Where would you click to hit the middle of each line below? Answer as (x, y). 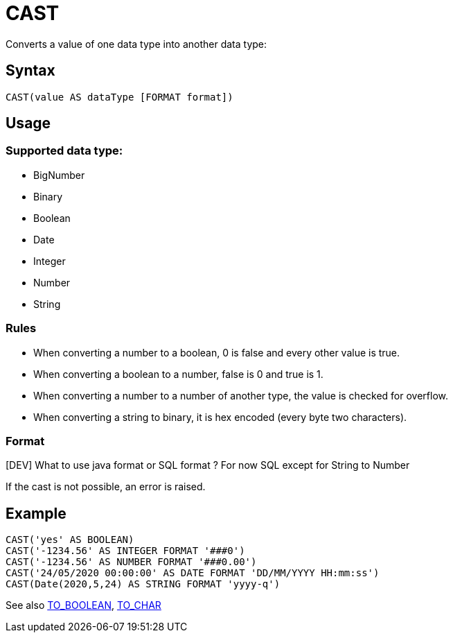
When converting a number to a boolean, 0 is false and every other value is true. (217, 352)
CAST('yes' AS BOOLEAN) (70, 540)
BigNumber (59, 175)
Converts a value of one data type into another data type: (136, 44)
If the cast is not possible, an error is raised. (106, 487)
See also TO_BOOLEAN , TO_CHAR (83, 605)
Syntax (30, 71)
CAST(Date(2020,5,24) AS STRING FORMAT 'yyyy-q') (143, 584)
